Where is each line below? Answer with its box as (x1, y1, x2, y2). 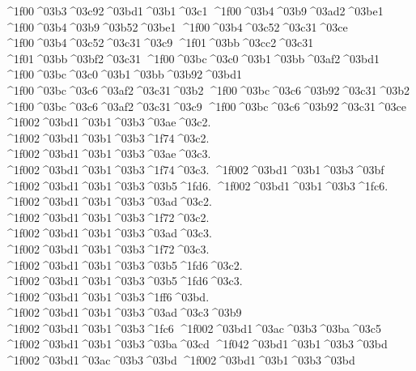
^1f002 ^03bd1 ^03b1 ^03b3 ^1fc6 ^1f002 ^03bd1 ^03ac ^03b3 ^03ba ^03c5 (4, 319, 381, 336)
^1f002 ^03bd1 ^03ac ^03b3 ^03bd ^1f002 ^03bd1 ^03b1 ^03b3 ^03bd (4, 352, 355, 369)
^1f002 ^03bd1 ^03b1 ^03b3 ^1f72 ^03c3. (4, 240, 210, 257)
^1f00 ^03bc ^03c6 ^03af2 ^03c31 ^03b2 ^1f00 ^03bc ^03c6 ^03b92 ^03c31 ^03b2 (4, 81, 410, 98)
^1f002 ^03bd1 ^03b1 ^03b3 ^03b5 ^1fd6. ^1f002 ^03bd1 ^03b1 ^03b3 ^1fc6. (4, 177, 388, 194)
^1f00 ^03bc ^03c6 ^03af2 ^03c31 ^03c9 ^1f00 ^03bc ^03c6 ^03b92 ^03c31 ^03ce (4, 97, 407, 114)
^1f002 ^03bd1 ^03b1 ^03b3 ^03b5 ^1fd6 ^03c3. (4, 272, 243, 289)
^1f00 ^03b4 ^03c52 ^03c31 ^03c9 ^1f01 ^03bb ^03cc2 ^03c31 (4, 34, 314, 51)
